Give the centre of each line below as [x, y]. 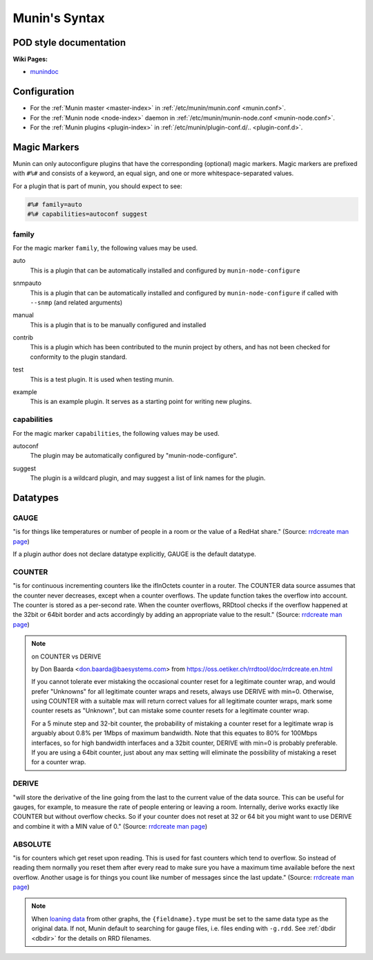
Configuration [44, 92]
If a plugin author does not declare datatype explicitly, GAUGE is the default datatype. [135, 554]
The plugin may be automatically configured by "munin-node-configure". [134, 456]
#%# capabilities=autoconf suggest [87, 214]
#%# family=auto [55, 204]
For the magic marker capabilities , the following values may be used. [116, 433]
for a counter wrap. [59, 762]
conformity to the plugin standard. [79, 357]
